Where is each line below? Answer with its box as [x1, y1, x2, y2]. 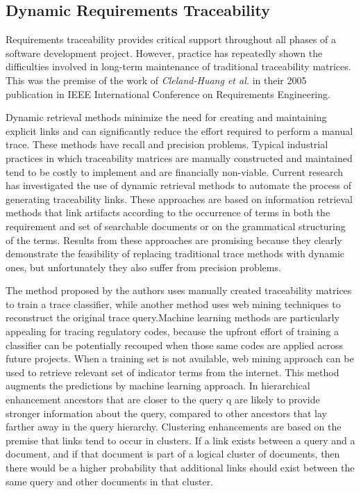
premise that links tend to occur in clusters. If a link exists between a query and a [6, 433, 355, 447]
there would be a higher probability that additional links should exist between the [6, 460, 355, 475]
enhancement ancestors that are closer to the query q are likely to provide [6, 392, 320, 407]
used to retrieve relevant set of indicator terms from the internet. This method [6, 364, 339, 379]
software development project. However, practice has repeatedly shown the [6, 45, 323, 60]
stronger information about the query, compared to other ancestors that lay [6, 405, 327, 420]
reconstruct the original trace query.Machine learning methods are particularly [6, 310, 339, 325]
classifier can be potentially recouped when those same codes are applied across [6, 337, 343, 352]
